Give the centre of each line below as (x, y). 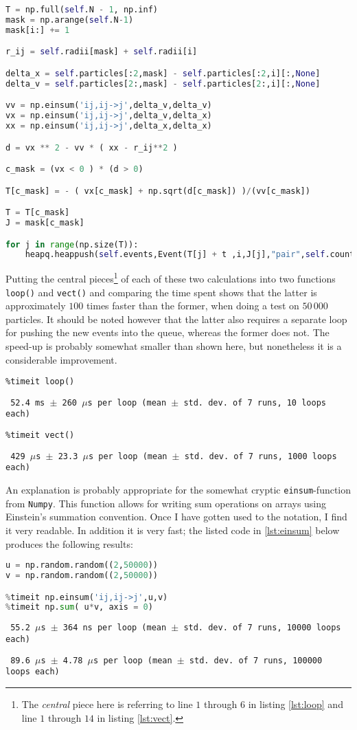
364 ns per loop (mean (115, 628)
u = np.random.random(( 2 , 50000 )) (82, 565)
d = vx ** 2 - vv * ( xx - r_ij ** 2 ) (92, 147)
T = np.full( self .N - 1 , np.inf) (82, 10)
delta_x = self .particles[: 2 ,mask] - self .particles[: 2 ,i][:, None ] (163, 73)
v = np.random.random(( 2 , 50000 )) (82, 576)
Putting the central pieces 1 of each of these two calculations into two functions (171, 277)
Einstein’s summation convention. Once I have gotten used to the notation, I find (176, 517)
